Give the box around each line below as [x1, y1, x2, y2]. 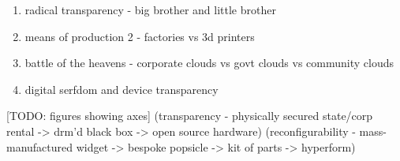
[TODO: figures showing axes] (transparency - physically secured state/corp [6, 107, 373, 124]
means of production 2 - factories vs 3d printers [24, 28, 255, 44]
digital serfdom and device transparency [24, 80, 219, 97]
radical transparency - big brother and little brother [24, 2, 276, 17]
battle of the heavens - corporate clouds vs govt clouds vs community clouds [24, 54, 394, 71]
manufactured [6, 138, 73, 155]
